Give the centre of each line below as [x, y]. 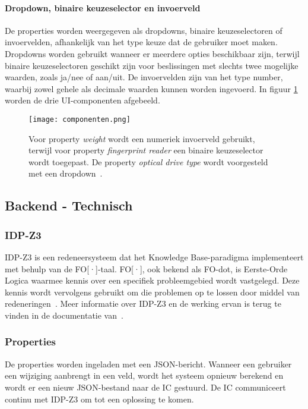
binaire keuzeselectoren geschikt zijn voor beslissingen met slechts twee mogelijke [152, 65]
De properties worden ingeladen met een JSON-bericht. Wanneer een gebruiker [148, 364]
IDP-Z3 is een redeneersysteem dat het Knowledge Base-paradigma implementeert [154, 257]
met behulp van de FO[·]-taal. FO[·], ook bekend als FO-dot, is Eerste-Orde [146, 268]
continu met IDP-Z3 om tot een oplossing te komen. [99, 399]
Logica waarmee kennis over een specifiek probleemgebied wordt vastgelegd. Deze [152, 280]
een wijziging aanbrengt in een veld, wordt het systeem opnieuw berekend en [144, 375]
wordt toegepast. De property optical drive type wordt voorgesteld [148, 161]
